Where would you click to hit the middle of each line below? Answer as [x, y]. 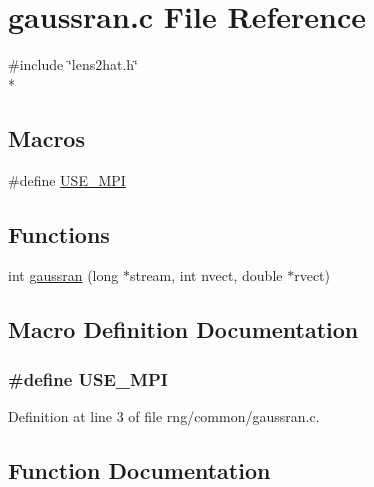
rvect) [312, 275]
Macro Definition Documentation [183, 329]
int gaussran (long [63, 275]
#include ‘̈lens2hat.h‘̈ [73, 64]
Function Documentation [139, 469]
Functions [59, 233]
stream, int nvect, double [206, 275]
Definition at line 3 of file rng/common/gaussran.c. [164, 415]
